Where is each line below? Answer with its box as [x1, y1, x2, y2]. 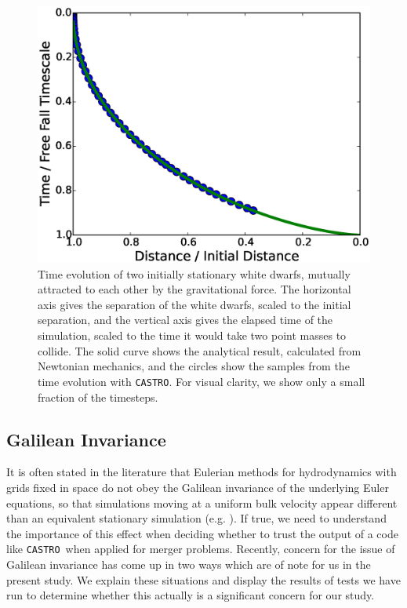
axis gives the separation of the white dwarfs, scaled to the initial [38, 296, 351, 312]
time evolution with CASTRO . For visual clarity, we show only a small [38, 373, 365, 389]
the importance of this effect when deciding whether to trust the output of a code [6, 525, 398, 541]
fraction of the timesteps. [38, 388, 158, 405]
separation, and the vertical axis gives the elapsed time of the [38, 311, 333, 328]
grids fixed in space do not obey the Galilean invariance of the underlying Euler [6, 479, 389, 495]
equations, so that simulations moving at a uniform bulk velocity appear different [6, 494, 398, 511]
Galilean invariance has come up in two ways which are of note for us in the [6, 555, 371, 572]
